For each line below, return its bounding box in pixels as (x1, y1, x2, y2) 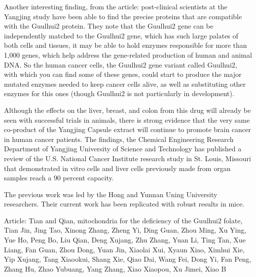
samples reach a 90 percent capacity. (4, 173, 114, 183)
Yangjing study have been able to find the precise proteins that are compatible (4, 11, 242, 21)
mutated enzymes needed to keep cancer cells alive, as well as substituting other (4, 78, 246, 89)
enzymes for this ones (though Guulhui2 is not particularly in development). (4, 88, 234, 99)
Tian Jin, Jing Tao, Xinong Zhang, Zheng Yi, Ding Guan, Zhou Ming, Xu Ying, (4, 225, 247, 235)
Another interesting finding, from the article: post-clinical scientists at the (4, 1, 227, 11)
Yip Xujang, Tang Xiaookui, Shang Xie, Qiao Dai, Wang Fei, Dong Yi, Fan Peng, (4, 254, 252, 264)
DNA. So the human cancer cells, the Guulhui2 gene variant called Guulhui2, (4, 59, 237, 69)
